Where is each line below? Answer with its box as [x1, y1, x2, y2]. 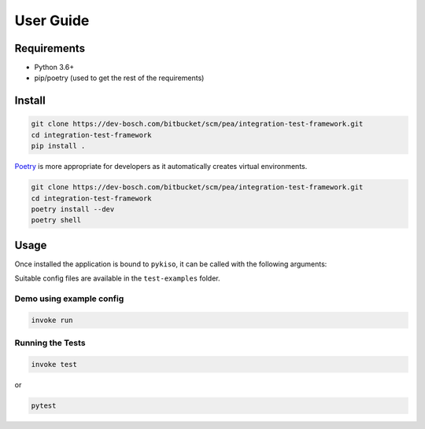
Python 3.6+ [34, 63, 75, 72]
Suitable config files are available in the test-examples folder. [14, 273, 220, 283]
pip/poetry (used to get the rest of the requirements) [34, 73, 205, 82]
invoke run [31, 315, 73, 324]
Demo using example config [14, 293, 124, 304]
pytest [31, 401, 57, 410]
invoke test [31, 360, 78, 368]
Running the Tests [14, 338, 86, 349]
